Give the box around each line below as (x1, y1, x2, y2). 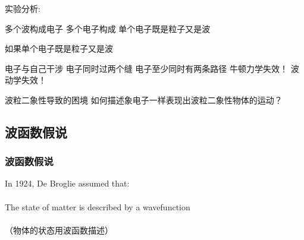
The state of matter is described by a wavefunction (5, 200, 190, 213)
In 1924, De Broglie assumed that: (5, 177, 130, 190)
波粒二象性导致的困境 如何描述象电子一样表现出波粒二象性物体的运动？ (5, 93, 283, 106)
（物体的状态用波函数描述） (5, 223, 113, 236)
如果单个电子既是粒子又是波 (5, 42, 113, 55)
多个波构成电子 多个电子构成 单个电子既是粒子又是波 (5, 22, 211, 34)
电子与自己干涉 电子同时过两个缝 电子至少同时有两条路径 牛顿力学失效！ (5, 62, 288, 74)
